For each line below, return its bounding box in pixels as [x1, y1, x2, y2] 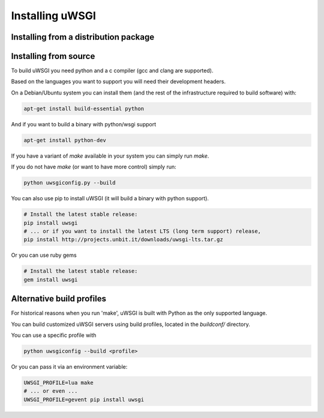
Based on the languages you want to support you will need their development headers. [11, 78, 226, 85]
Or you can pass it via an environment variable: [11, 363, 128, 370]
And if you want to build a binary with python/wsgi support [11, 120, 156, 128]
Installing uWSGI [11, 9, 96, 22]
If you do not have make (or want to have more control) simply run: [11, 163, 176, 171]
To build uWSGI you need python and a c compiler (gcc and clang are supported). [11, 67, 214, 75]
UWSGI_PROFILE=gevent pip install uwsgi [23, 396, 144, 403]
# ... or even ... [23, 388, 78, 395]
